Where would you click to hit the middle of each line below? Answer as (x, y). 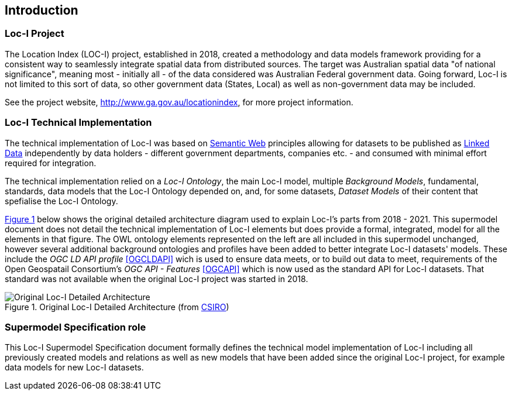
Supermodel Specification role (75, 327)
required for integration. (51, 163)
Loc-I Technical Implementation (78, 123)
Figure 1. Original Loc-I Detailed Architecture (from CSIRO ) (117, 307)
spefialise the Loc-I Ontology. (61, 201)
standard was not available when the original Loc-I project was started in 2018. (157, 279)
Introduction (42, 10)
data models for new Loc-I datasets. (74, 367)
